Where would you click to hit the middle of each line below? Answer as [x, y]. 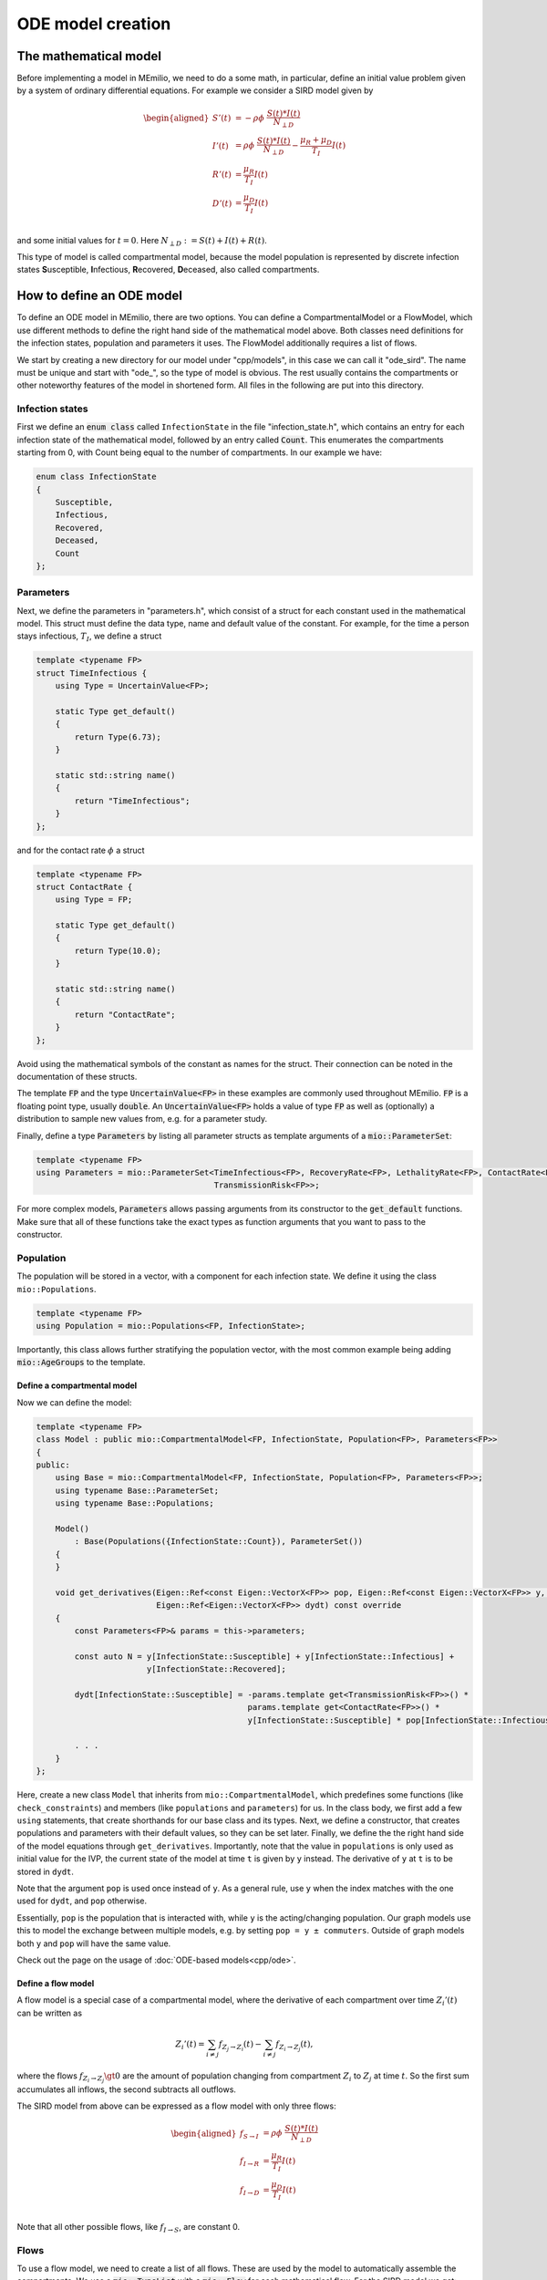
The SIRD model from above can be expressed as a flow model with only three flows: [176, 2106]
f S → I [249, 2134]
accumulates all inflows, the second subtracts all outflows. [127, 2089]
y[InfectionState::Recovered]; [216, 1669]
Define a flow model [56, 1983]
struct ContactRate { [84, 886]
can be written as [49, 2013]
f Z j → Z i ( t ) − [241, 2045]
